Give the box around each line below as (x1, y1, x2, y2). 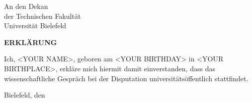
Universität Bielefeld (4, 20, 67, 31)
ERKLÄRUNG (4, 37, 57, 47)
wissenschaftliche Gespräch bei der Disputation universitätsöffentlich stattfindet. (4, 73, 249, 83)
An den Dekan (4, 1, 48, 11)
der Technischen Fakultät (4, 10, 81, 21)
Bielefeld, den (4, 90, 45, 100)
